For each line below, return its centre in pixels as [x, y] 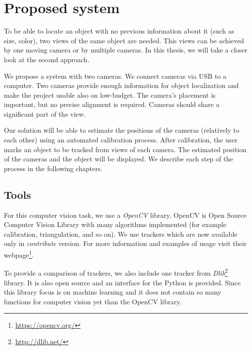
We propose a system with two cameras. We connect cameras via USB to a [115, 76]
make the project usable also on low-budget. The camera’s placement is [110, 95]
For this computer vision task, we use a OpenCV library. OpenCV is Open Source [125, 215]
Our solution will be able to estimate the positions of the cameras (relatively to [122, 130]
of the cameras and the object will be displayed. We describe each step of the [118, 159]
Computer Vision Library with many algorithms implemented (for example [115, 224]
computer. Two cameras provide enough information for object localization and [121, 85]
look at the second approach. [47, 59]
